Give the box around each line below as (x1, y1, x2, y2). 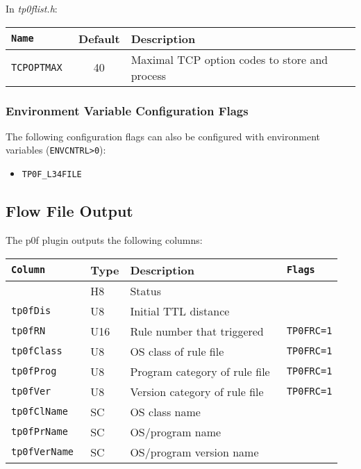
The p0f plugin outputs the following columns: (6, 232, 203, 247)
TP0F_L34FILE (22, 170, 82, 180)
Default (78, 30, 120, 47)
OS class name (130, 403, 201, 420)
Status (130, 282, 161, 299)
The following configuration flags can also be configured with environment (6, 129, 320, 143)
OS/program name (130, 423, 221, 440)
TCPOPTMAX (11, 61, 62, 73)
